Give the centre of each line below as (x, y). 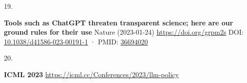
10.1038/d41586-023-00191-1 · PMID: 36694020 (76, 41)
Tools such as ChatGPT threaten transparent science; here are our (119, 22)
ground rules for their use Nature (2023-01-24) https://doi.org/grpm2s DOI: (124, 32)
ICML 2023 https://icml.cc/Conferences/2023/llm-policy (91, 74)
